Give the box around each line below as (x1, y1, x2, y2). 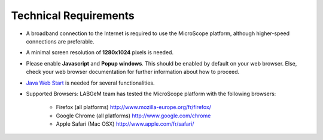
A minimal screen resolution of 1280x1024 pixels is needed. (26, 49, 173, 56)
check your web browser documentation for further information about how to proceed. (26, 69, 240, 76)
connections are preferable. (26, 38, 95, 45)
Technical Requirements (11, 9, 135, 22)
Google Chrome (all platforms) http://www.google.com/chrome (56, 112, 211, 119)
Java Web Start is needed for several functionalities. (26, 79, 155, 86)
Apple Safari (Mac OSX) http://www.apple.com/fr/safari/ (56, 120, 194, 127)
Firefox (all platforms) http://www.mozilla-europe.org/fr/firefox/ (56, 104, 212, 111)
